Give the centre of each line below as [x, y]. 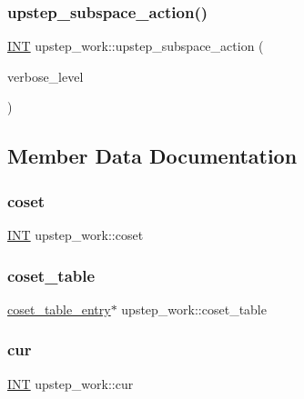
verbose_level [46, 76]
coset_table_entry [59, 309]
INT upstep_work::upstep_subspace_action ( [136, 46]
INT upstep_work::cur [71, 383]
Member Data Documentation [152, 156]
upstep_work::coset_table [194, 309]
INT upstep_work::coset [76, 234]
